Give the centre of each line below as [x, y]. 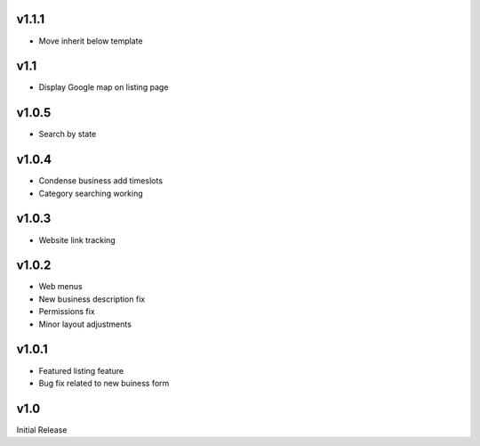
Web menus [61, 287]
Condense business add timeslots [101, 181]
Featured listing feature [81, 370]
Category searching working [91, 193]
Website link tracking [77, 239]
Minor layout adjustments [85, 324]
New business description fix [92, 299]
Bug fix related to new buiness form [104, 383]
